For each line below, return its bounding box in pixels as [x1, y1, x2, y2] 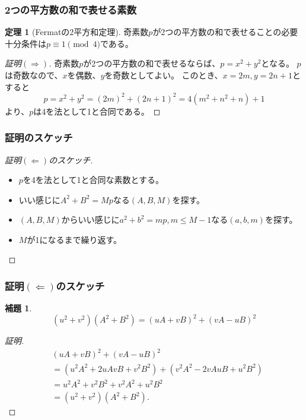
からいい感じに [61, 213, 120, 226]
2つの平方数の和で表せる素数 [5, 2, 137, 17]
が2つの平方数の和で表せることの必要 [152, 26, 298, 38]
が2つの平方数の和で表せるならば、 [83, 57, 221, 70]
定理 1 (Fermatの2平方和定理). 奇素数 [5, 26, 149, 38]
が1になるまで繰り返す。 [27, 233, 122, 245]
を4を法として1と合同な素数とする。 [23, 173, 164, 186]
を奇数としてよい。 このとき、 [104, 69, 223, 81]
